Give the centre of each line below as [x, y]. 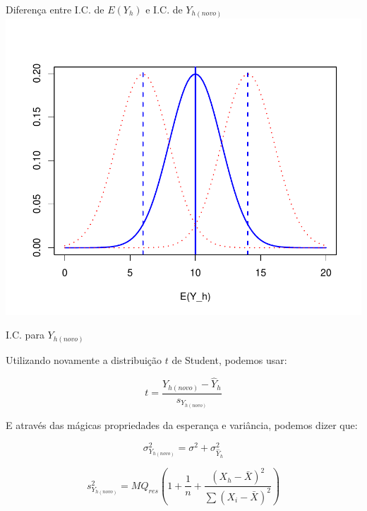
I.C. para [25, 335]
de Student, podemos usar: [229, 359]
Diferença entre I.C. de [55, 9]
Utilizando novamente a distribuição [84, 359]
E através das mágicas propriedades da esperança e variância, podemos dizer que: [182, 425]
